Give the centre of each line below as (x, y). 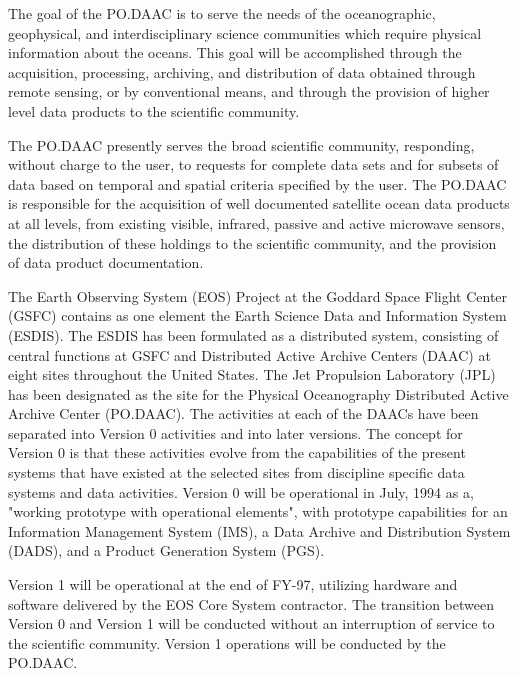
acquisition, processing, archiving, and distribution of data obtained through (242, 71)
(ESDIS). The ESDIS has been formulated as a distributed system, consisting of (253, 334)
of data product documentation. (106, 262)
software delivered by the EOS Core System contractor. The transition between (251, 603)
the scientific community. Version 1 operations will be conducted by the (227, 642)
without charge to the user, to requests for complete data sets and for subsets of (253, 164)
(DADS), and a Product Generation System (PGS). (166, 550)
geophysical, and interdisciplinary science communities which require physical (245, 32)
